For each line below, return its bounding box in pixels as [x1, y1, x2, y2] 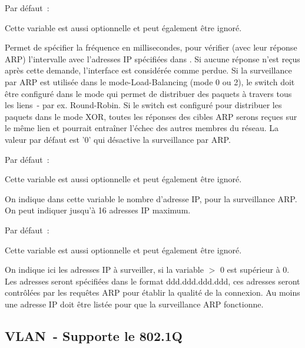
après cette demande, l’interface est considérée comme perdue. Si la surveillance [5, 64, 292, 76]
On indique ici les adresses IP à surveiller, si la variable [5, 263, 204, 276]
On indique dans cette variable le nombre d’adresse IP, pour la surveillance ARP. [5, 192, 297, 205]
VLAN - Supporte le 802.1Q [5, 326, 183, 344]
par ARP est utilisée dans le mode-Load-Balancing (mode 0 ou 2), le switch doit [5, 75, 295, 88]
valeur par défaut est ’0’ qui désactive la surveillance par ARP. [5, 133, 231, 145]
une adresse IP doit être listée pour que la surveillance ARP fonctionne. [5, 297, 264, 310]
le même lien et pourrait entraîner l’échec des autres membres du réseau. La [5, 122, 279, 134]
